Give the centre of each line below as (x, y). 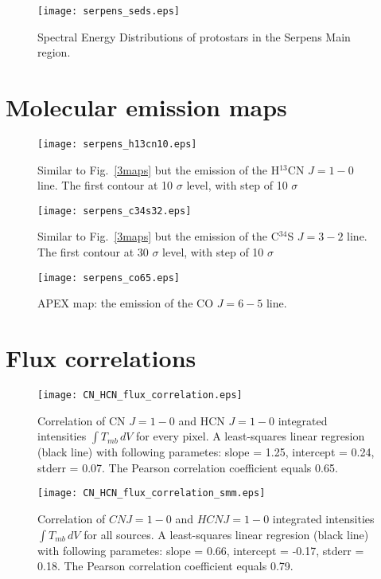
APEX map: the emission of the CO (126, 303)
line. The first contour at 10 (105, 185)
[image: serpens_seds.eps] (109, 11)
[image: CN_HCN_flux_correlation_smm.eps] (152, 493)
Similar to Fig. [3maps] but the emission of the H (159, 169)
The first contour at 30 (93, 252)
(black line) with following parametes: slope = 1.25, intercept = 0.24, (206, 452)
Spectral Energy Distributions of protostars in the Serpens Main (194, 36)
